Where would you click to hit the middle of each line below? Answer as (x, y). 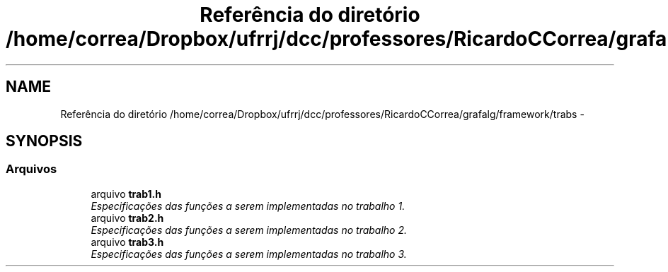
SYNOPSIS (44, 141)
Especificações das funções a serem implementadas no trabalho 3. (249, 254)
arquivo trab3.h (127, 242)
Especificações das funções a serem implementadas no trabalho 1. (248, 206)
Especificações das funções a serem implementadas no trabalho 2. (249, 230)
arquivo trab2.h (127, 218)
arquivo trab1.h (126, 194)
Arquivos (31, 169)
